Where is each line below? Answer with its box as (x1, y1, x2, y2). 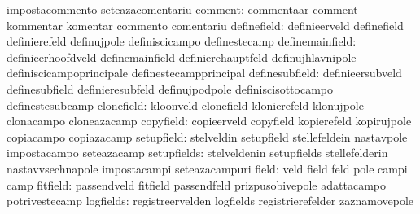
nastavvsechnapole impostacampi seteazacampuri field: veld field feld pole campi (7, 159, 408, 177)
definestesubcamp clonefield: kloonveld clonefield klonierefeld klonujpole (7, 96, 364, 113)
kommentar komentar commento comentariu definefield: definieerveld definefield (7, 16, 404, 33)
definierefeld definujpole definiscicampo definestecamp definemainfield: (7, 33, 357, 50)
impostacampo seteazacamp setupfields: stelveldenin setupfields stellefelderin (7, 144, 388, 161)
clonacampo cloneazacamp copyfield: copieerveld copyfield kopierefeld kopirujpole (7, 112, 412, 129)
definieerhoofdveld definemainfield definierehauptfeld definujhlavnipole (7, 48, 357, 65)
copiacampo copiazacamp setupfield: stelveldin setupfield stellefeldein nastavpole (7, 128, 408, 145)
